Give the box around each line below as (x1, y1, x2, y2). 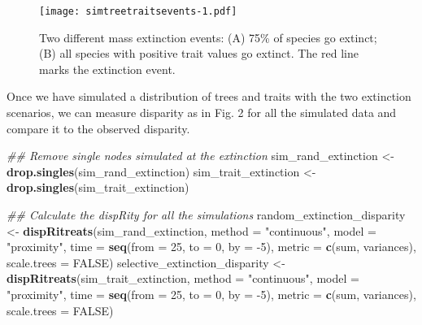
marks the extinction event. (39, 60, 176, 77)
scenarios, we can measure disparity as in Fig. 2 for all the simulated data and (7, 104, 397, 121)
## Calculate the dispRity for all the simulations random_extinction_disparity (7, 206, 406, 223)
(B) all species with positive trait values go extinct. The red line (39, 45, 359, 62)
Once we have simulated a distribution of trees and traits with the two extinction (7, 88, 411, 105)
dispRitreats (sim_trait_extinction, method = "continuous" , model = (7, 270, 359, 287)
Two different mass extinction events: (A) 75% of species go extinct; (39, 28, 377, 45)
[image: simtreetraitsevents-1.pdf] (39, 6, 237, 17)
